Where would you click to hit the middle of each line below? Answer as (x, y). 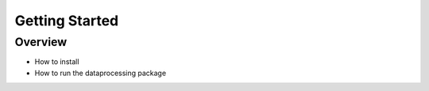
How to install (57, 62)
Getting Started (67, 21)
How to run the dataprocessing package (100, 73)
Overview (41, 42)
